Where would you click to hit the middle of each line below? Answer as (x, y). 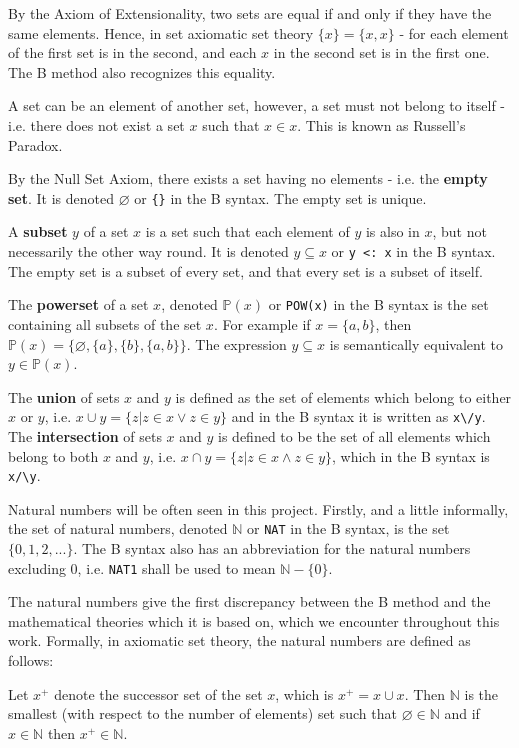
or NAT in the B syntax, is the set (348, 528)
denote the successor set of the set (158, 693)
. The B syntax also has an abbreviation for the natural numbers (272, 548)
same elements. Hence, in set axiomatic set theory (161, 32)
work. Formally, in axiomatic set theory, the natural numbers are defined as (239, 640)
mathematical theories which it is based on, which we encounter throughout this (254, 620)
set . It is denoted (61, 197)
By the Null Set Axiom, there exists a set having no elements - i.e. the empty (248, 178)
